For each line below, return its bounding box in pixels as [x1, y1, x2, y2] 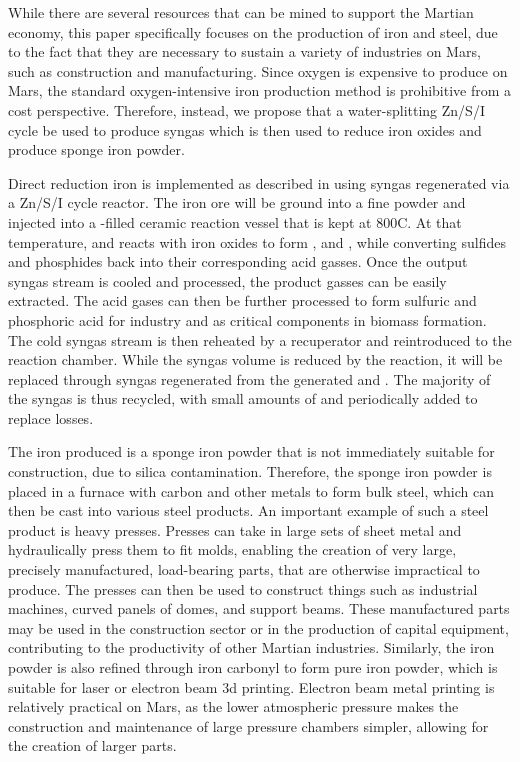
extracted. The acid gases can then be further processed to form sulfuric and [8, 290, 477, 311]
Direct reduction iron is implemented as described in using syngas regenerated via [8, 172, 510, 193]
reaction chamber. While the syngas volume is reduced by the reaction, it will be [8, 349, 503, 370]
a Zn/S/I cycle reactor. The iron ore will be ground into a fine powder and [8, 192, 466, 213]
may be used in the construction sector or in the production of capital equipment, [8, 617, 509, 638]
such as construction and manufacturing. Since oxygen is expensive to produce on [8, 60, 508, 81]
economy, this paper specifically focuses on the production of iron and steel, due [8, 21, 498, 42]
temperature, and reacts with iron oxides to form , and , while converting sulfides [8, 231, 506, 252]
